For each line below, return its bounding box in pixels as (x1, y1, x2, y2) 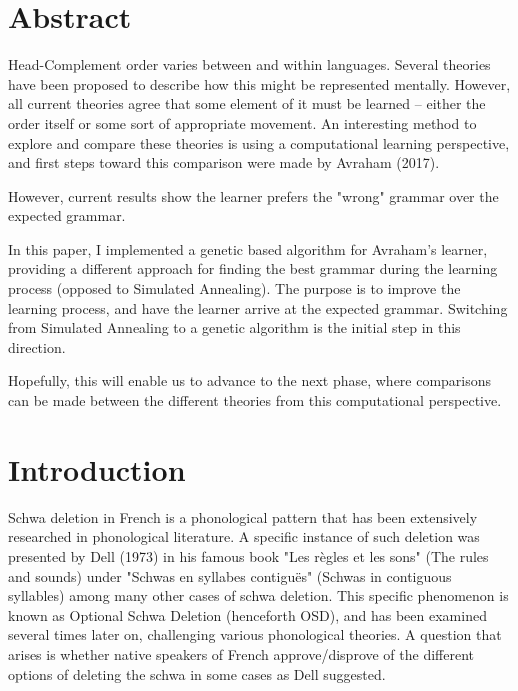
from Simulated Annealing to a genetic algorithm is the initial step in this (8, 317, 461, 338)
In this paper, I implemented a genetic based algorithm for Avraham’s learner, (8, 238, 488, 259)
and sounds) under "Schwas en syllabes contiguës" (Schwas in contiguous (8, 565, 452, 586)
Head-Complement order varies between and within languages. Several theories (8, 54, 491, 75)
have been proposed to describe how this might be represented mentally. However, (8, 73, 511, 94)
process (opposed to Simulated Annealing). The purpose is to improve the (8, 278, 461, 299)
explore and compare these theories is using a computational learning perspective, (8, 132, 510, 153)
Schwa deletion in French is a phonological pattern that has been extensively (8, 506, 478, 527)
